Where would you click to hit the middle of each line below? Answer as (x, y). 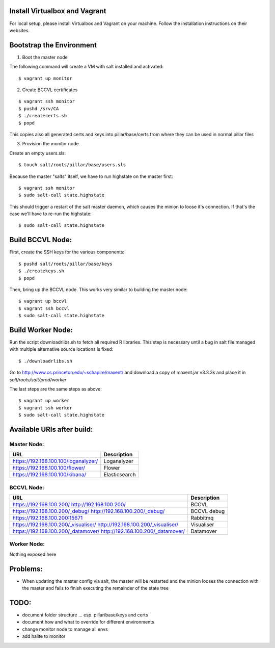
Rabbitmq (202, 518)
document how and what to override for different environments (88, 622)
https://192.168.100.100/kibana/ (49, 475)
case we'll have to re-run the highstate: (50, 214)
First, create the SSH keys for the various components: (67, 252)
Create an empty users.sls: (38, 153)
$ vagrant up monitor (45, 78)
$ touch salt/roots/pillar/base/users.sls (72, 165)
